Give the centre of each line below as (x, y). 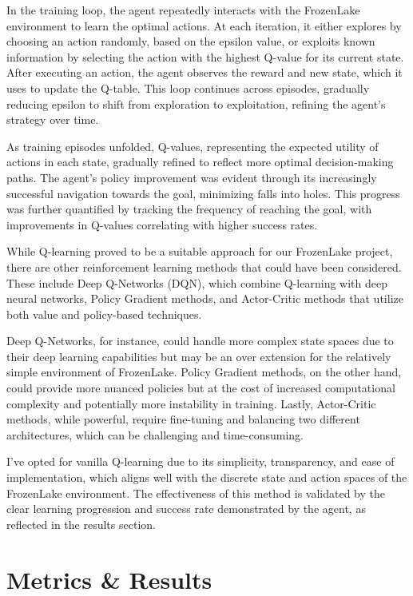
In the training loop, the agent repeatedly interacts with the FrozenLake (183, 10)
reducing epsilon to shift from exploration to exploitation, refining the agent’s (196, 103)
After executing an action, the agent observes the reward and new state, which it (205, 72)
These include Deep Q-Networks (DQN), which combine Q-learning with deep (197, 282)
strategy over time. (53, 119)
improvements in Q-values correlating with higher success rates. (162, 224)
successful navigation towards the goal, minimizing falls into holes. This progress (203, 193)
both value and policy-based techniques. (104, 314)
